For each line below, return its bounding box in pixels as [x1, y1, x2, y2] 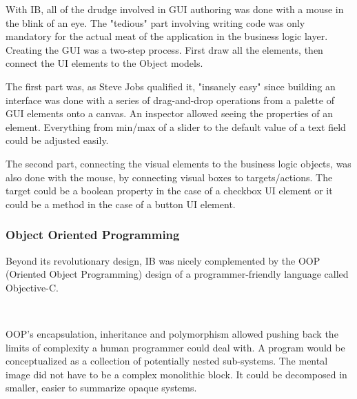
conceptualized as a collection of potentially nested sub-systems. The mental [6, 354, 328, 368]
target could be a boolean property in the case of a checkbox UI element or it [6, 183, 333, 198]
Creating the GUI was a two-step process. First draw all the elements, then [6, 42, 323, 57]
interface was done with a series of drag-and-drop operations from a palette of [6, 92, 334, 107]
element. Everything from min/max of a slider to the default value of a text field [6, 119, 346, 134]
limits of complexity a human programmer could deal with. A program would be [6, 340, 345, 354]
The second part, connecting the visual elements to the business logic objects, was [6, 156, 351, 170]
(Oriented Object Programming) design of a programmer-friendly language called [6, 267, 349, 281]
